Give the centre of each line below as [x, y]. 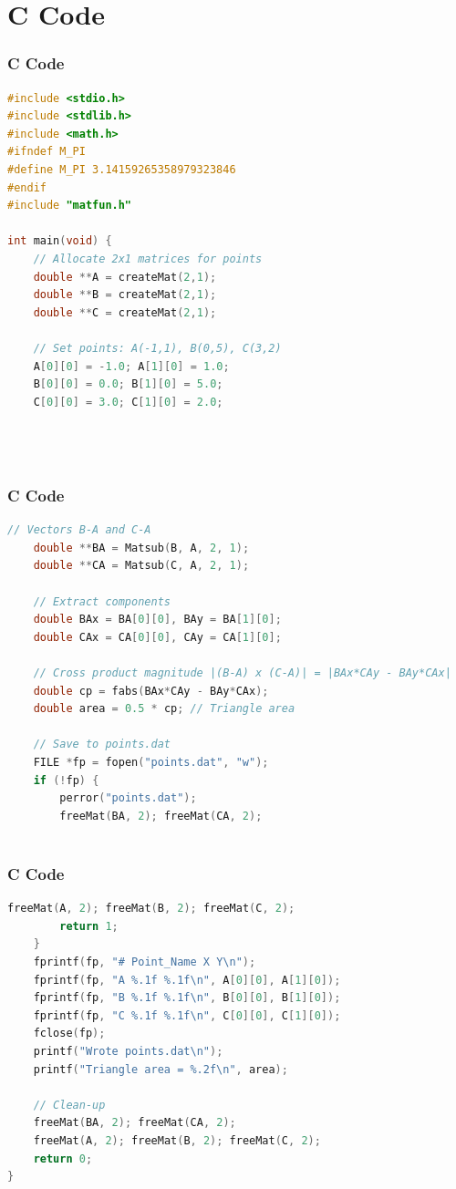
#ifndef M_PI [47, 152]
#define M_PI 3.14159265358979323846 [122, 169]
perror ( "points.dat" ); [128, 798]
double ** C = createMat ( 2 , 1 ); [125, 312]
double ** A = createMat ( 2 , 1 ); [125, 277]
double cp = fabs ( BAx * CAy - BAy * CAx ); [151, 691]
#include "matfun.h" [70, 206]
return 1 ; [89, 926]
